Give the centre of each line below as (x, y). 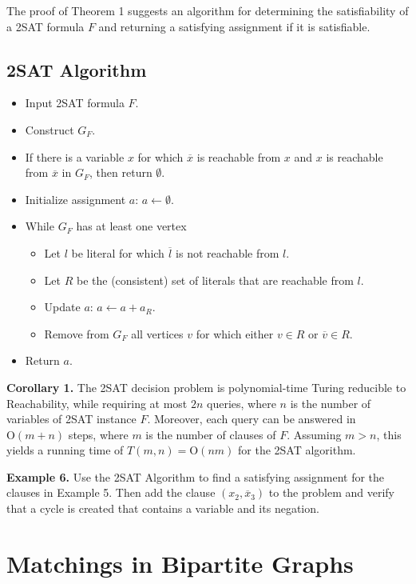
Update (62, 307)
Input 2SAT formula (75, 103)
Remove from (77, 333)
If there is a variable (75, 156)
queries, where (242, 403)
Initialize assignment (75, 199)
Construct (50, 129)
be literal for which (118, 252)
